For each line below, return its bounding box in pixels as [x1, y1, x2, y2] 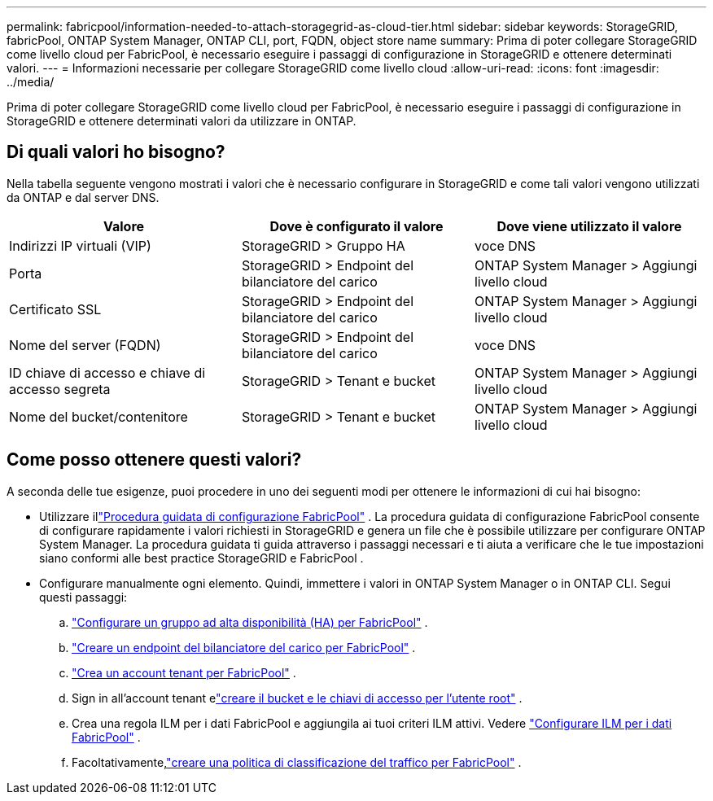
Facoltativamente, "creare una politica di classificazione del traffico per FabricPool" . [72, 755, 522, 769]
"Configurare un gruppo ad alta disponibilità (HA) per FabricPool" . [72, 615, 428, 629]
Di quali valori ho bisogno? [7, 142, 225, 163]
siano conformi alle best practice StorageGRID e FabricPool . [39, 550, 364, 565]
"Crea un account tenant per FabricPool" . [72, 665, 296, 680]
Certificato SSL [9, 300, 102, 317]
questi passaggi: [39, 589, 128, 604]
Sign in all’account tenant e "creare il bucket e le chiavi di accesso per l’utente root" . [72, 690, 523, 705]
